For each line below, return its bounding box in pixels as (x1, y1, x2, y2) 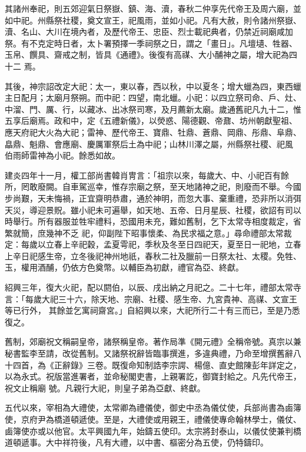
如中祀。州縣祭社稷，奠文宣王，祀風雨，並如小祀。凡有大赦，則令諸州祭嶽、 (5, 14, 301, 26)
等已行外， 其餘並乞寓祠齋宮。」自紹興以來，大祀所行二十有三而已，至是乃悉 (5, 304, 300, 316)
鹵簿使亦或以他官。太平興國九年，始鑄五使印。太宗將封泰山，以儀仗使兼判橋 (5, 424, 301, 437)
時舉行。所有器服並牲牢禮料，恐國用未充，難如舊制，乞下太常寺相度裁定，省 (5, 215, 301, 227)
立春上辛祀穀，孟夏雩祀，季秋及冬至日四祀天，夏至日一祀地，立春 (45, 238, 301, 250)
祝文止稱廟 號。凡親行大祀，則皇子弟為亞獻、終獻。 (5, 381, 205, 394)
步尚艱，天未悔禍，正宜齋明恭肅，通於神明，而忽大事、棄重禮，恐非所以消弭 (5, 192, 301, 204)
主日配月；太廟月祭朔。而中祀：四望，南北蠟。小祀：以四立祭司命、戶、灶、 (5, 91, 301, 104)
